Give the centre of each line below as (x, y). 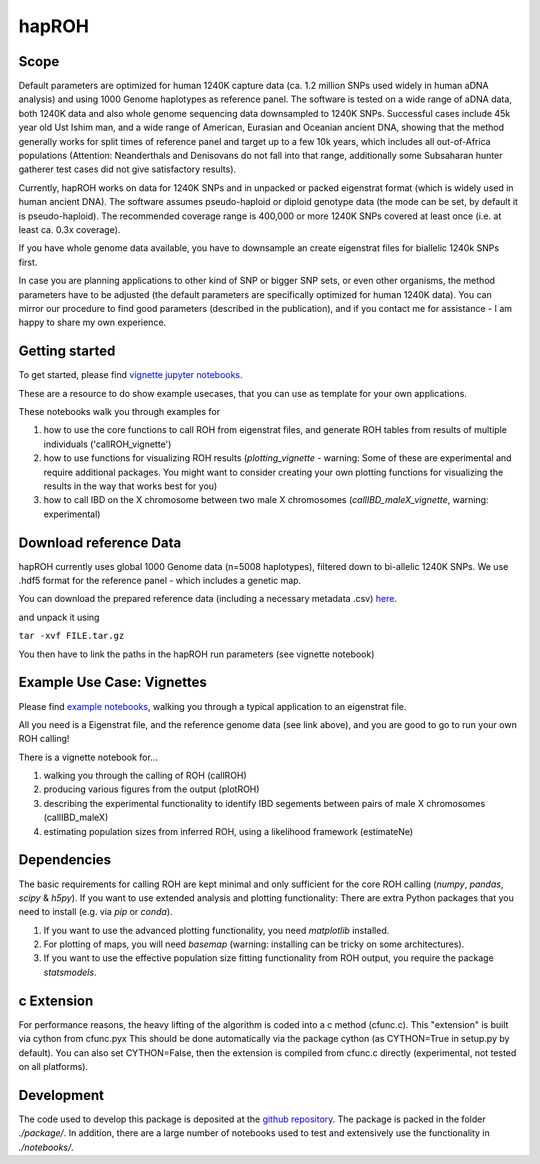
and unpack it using (59, 617)
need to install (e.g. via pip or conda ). (96, 912)
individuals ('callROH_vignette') (107, 444)
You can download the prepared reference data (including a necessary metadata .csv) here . (207, 599)
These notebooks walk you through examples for (119, 411)
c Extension (56, 1000)
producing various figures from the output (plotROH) (151, 789)
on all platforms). (53, 1066)
